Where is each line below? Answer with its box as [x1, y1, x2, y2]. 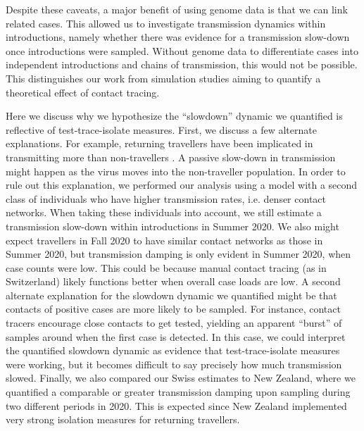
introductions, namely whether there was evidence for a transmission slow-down [6, 30, 350, 44]
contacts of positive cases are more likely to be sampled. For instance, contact [6, 301, 341, 316]
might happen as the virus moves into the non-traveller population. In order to [6, 163, 346, 178]
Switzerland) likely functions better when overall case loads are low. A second [6, 274, 341, 289]
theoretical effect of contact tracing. [6, 85, 160, 99]
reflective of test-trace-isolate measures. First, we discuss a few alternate [6, 122, 317, 137]
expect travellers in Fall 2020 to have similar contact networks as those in [6, 232, 323, 247]
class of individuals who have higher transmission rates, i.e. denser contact [6, 191, 326, 206]
